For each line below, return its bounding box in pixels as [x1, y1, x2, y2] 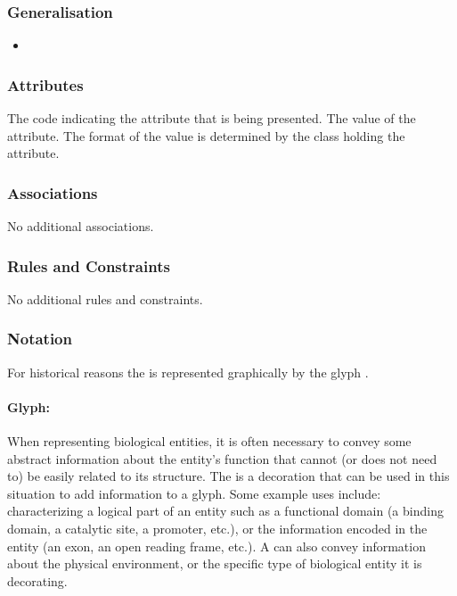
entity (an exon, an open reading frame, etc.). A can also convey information [7, 536, 426, 555]
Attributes [7, 73, 84, 95]
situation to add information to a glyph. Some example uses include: [7, 484, 381, 502]
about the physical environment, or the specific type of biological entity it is [7, 554, 422, 573]
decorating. [7, 571, 68, 590]
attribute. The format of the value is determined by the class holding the [7, 126, 405, 145]
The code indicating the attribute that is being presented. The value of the [7, 109, 416, 128]
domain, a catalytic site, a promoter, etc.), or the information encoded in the [7, 519, 428, 538]
